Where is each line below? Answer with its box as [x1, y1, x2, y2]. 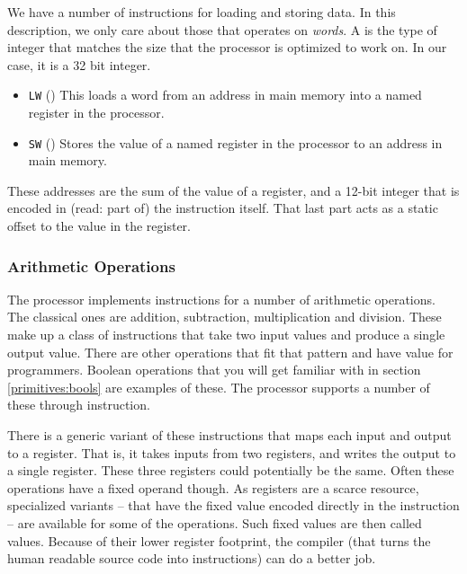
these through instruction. [7, 395, 150, 414]
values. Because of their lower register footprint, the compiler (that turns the [7, 531, 431, 550]
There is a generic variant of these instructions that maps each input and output [7, 426, 452, 445]
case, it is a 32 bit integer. [7, 55, 151, 74]
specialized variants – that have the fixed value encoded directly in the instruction [7, 496, 460, 515]
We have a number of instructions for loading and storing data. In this [7, 3, 396, 21]
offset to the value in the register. [7, 216, 191, 235]
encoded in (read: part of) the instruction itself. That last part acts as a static [7, 199, 438, 217]
